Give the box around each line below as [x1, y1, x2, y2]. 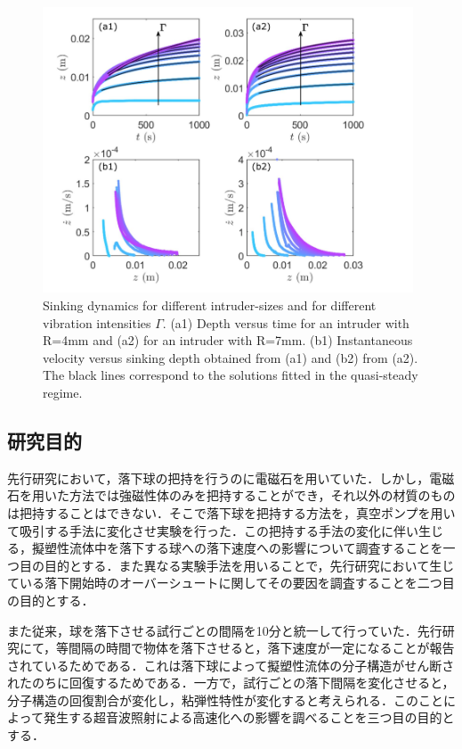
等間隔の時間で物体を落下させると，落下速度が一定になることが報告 [56, 638, 455, 657]
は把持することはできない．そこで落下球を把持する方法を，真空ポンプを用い [7, 503, 456, 522]
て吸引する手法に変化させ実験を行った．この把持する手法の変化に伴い [7, 521, 418, 539]
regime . [43, 383, 83, 401]
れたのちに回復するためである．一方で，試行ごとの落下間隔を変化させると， [7, 673, 455, 692]
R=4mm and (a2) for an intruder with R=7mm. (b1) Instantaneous [43, 331, 413, 350]
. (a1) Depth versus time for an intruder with [162, 313, 409, 332]
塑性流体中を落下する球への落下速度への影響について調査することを [44, 539, 443, 557]
